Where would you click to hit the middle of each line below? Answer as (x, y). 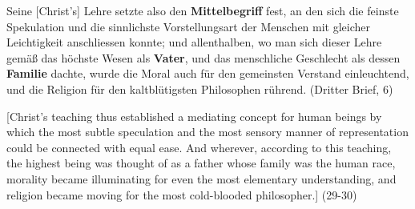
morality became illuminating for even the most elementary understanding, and (201, 178)
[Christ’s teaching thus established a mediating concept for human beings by (194, 116)
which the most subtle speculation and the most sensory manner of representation (207, 132)
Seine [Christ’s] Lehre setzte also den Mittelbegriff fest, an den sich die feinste (203, 10)
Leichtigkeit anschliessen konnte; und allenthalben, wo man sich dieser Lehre (194, 42)
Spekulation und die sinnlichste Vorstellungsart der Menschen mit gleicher (189, 26)
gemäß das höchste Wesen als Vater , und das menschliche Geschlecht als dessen (203, 57)
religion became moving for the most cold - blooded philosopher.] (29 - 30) (182, 194)
